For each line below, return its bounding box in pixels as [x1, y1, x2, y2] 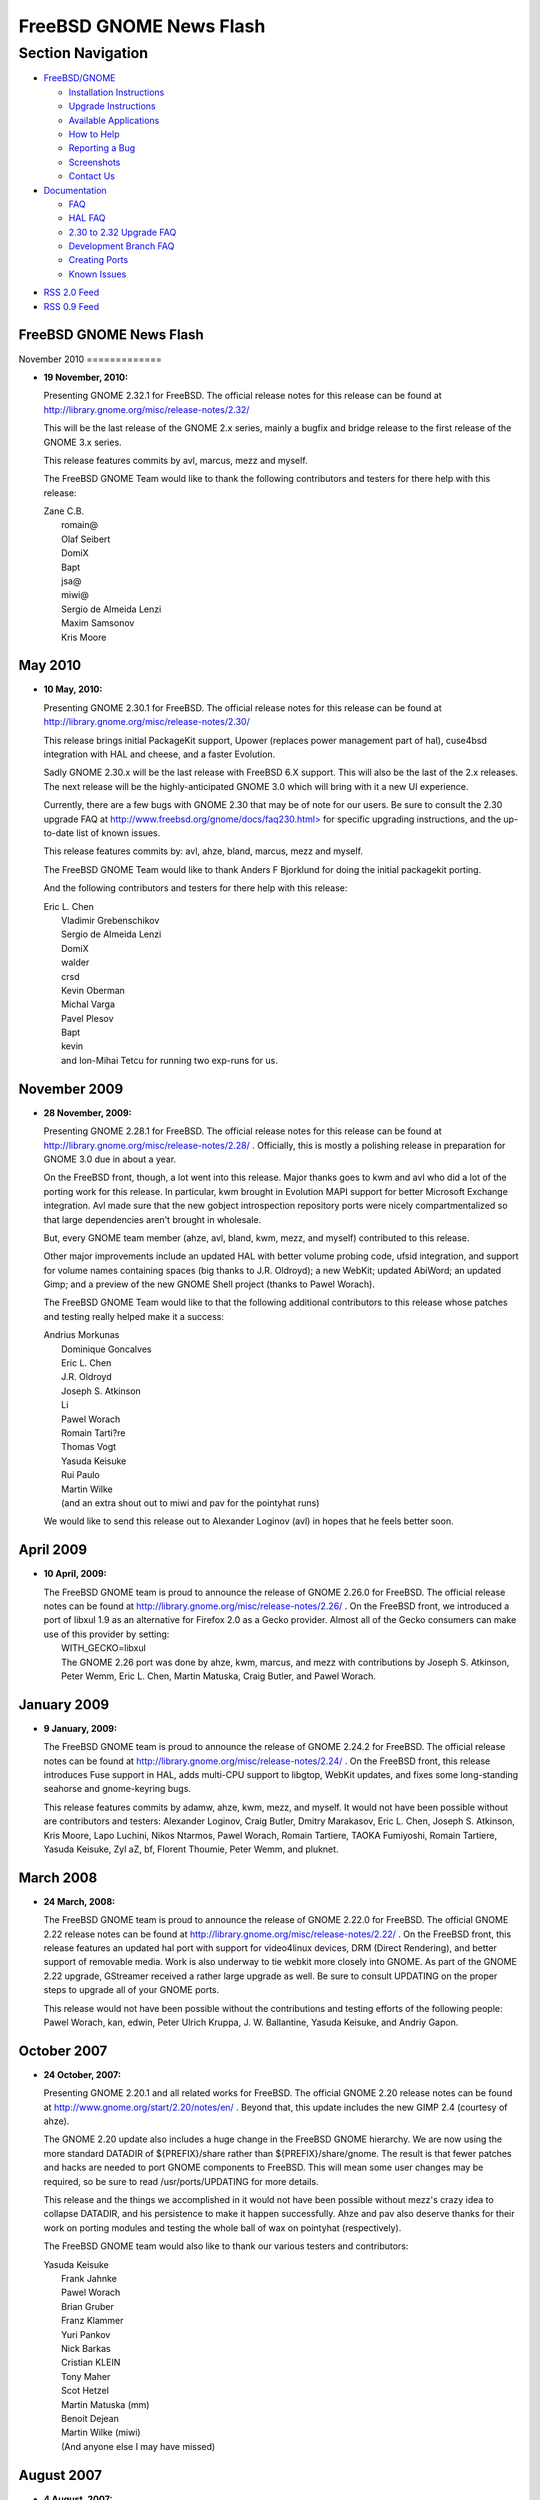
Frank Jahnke [61, 2273, 117, 2284]
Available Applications [68, 114, 160, 126]
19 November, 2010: [43, 371, 129, 383]
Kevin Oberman [61, 984, 125, 996]
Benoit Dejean [61, 2412, 119, 2424]
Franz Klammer [61, 2315, 124, 2327]
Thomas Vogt [61, 1441, 117, 1453]
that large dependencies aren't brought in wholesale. [43, 1213, 262, 1225]
